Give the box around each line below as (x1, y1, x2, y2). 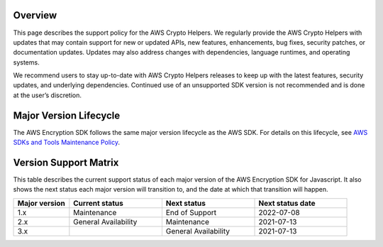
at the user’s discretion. (13, 91, 82, 99)
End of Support (165, 207, 217, 217)
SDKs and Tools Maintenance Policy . (13, 138, 121, 147)
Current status (73, 198, 123, 208)
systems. (13, 57, 40, 67)
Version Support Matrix (13, 156, 119, 168)
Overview (13, 9, 57, 21)
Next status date (258, 198, 316, 208)
